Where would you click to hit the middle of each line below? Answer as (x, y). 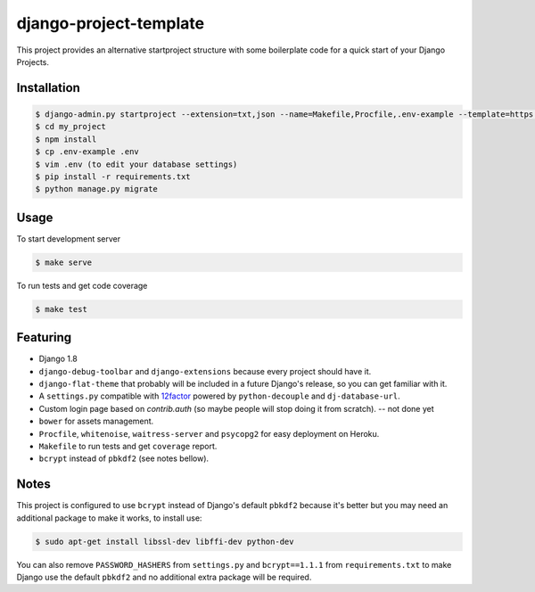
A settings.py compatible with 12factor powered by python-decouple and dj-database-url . (219, 396)
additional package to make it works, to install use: (109, 518)
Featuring (44, 337)
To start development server (69, 238)
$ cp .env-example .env (87, 152)
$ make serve (64, 262)
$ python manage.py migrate (96, 189)
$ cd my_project (71, 127)
